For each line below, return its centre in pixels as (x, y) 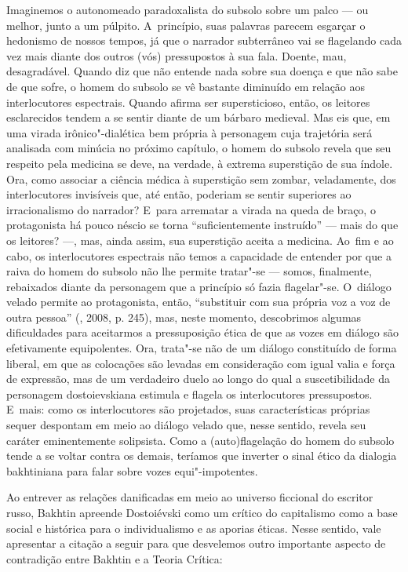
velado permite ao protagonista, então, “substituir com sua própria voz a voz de (199, 302)
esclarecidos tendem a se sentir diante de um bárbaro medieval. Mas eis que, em (199, 117)
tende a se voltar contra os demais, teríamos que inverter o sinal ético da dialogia (202, 455)
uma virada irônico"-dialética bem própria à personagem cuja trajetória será (189, 132)
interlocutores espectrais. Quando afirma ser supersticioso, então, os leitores (188, 102)
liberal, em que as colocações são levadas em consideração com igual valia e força (201, 363)
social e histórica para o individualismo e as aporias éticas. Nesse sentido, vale (194, 528)
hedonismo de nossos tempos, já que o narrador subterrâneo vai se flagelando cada (204, 40)
